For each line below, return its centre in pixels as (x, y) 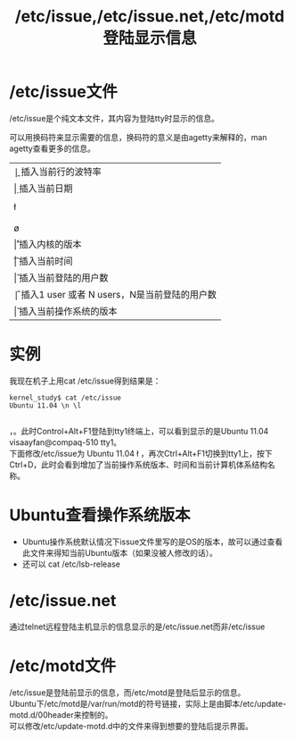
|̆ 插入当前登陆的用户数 (61, 277)
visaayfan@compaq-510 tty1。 (66, 442)
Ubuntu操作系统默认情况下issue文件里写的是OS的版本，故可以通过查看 (152, 542)
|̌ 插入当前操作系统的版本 (66, 311)
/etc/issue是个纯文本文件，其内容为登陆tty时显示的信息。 (115, 118)
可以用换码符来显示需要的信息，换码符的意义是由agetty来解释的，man (138, 137)
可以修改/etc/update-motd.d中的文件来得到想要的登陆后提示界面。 (131, 726)
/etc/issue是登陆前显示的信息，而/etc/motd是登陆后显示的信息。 (127, 692)
